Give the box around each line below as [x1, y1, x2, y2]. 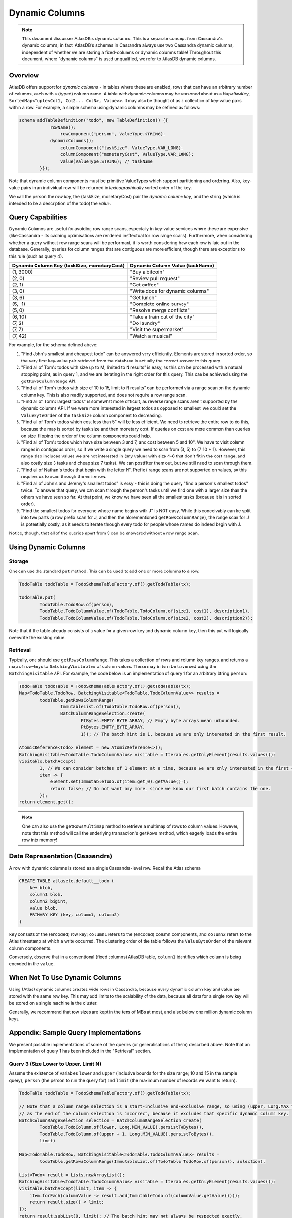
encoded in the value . [9, 961, 55, 967]
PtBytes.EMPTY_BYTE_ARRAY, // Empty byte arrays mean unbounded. [80, 718, 240, 723]
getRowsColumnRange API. [21, 378, 77, 384]
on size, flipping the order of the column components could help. [21, 433, 151, 438]
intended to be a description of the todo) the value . [9, 200, 111, 207]
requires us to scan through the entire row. [21, 474, 107, 479]
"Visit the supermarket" [129, 326, 184, 333]
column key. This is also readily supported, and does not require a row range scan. [21, 392, 187, 398]
